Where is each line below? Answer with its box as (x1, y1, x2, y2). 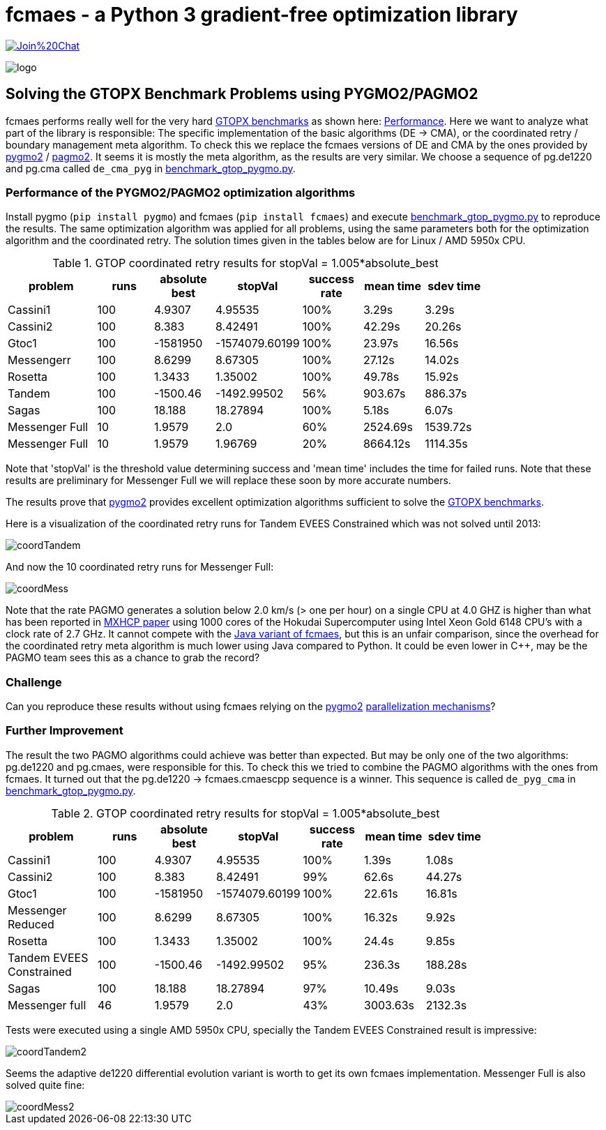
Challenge (6, 675, 62, 689)
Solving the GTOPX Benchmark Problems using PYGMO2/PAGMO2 (6, 85, 478, 103)
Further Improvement (6, 723, 123, 738)
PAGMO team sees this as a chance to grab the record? (6, 651, 260, 664)
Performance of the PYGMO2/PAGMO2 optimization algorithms (6, 185, 356, 199)
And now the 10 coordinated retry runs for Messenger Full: (6, 561, 274, 573)
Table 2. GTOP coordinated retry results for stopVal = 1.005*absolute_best (51, 806, 440, 820)
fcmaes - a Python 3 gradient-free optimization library (6, 3, 518, 27)
